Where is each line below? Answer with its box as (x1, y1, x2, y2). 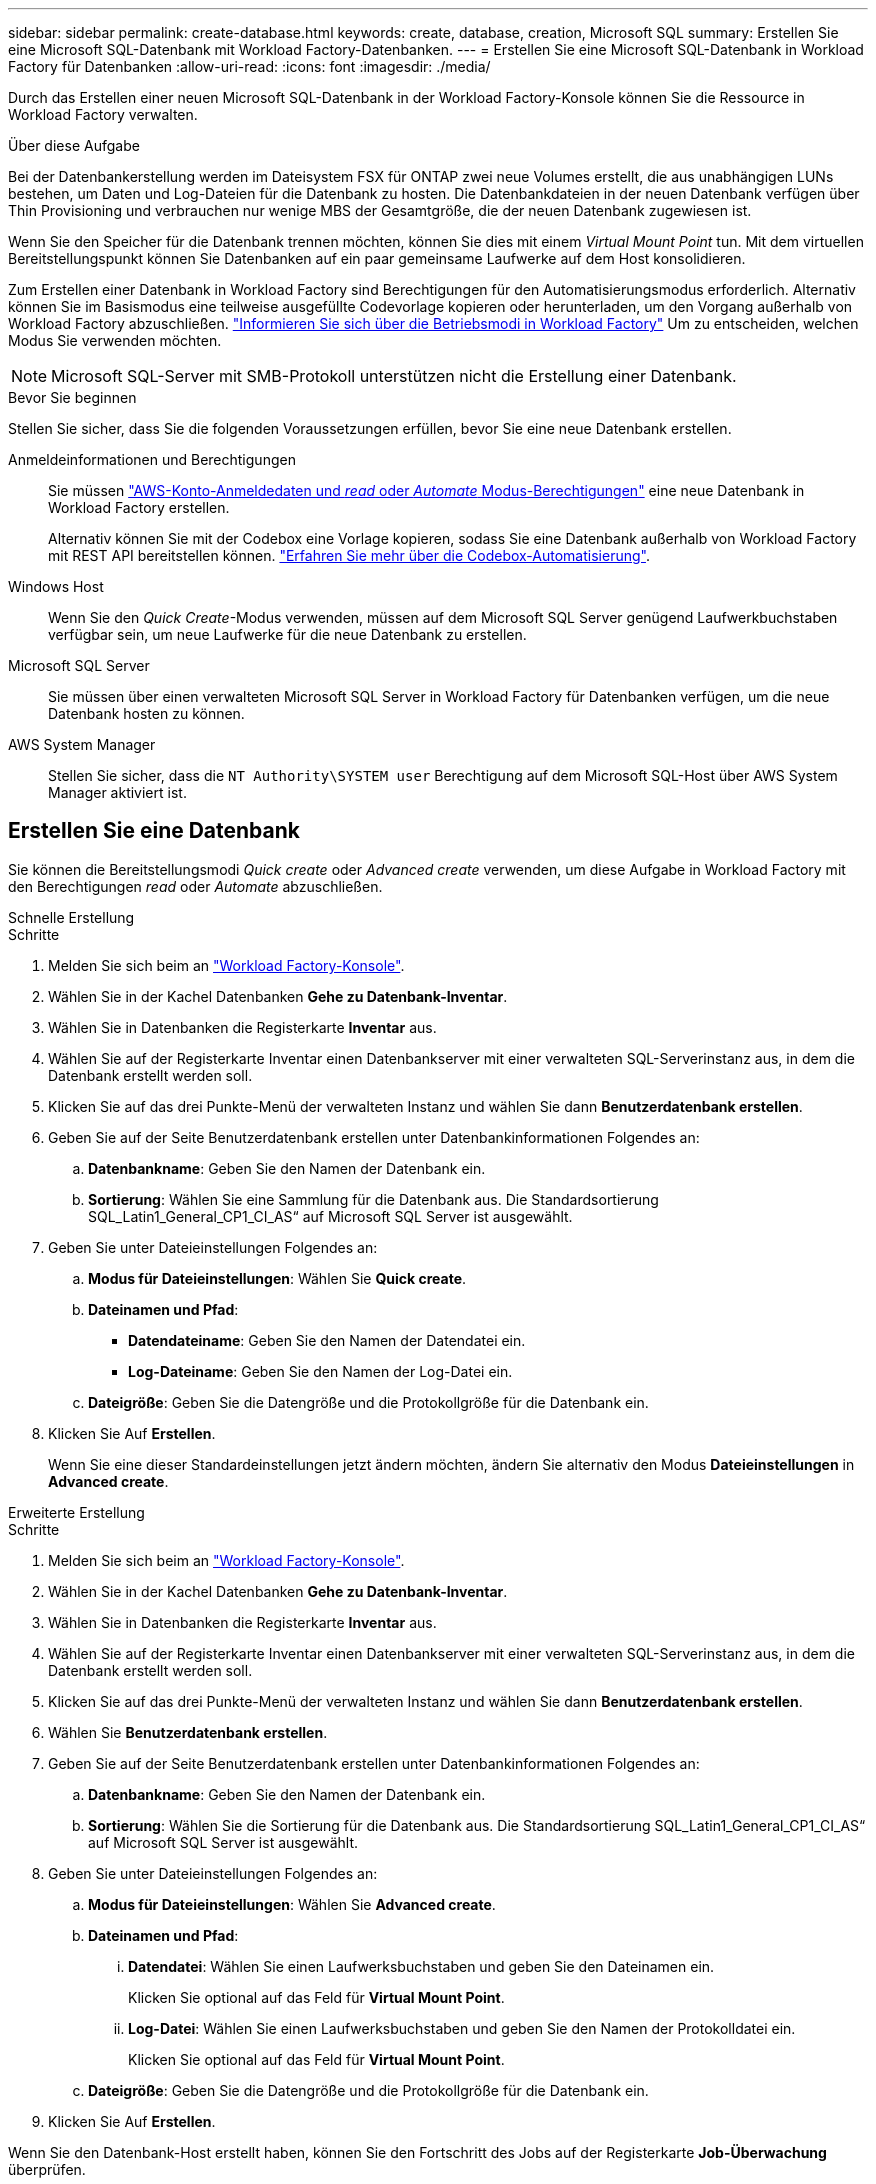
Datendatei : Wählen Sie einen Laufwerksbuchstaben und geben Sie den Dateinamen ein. (128, 1957, 715, 1975)
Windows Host (8, 578, 104, 595)
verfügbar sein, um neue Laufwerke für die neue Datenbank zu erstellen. (48, 626, 527, 643)
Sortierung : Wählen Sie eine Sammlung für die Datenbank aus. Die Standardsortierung (88, 1190, 659, 1208)
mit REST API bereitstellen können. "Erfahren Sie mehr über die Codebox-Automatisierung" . (48, 547, 650, 564)
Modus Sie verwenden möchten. (8, 332, 222, 349)
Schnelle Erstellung (8, 908, 135, 926)
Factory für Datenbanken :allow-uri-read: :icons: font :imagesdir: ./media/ (8, 58, 491, 75)
